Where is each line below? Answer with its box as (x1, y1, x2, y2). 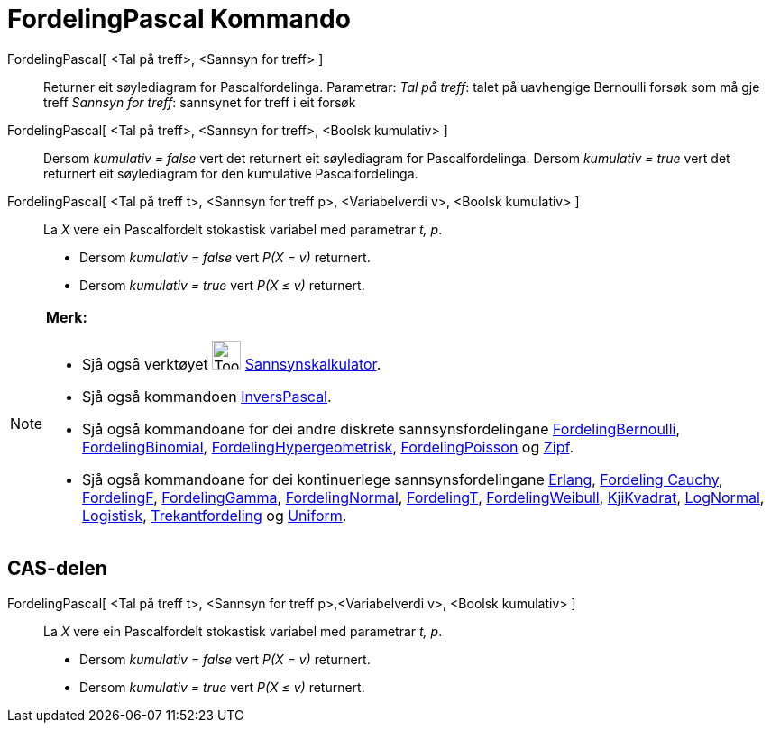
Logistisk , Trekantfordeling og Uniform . (82, 506, 347, 525)
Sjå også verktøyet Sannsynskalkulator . (82, 354, 381, 373)
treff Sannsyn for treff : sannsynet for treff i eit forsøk (43, 94, 356, 110)
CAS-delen (7, 557, 107, 580)
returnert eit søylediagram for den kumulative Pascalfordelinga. (43, 165, 418, 181)
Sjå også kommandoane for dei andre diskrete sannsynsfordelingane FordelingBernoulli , (82, 419, 681, 438)
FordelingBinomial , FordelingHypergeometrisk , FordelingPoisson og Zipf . (82, 437, 574, 456)
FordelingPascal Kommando (7, 4, 351, 34)
